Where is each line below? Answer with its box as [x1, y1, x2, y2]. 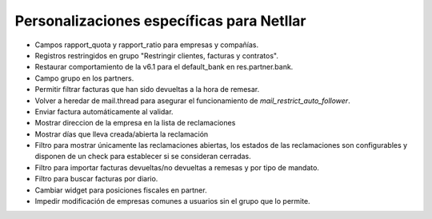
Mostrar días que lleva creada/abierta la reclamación [34, 129, 209, 139]
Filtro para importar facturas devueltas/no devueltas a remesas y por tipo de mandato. [34, 162, 320, 172]
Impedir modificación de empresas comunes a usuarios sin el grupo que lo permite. [34, 197, 311, 206]
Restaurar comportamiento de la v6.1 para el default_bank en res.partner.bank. [34, 62, 294, 72]
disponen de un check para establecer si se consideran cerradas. [34, 152, 251, 161]
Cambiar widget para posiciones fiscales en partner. [34, 185, 207, 195]
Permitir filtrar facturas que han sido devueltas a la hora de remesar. [34, 85, 260, 94]
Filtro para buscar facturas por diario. [34, 174, 158, 184]
